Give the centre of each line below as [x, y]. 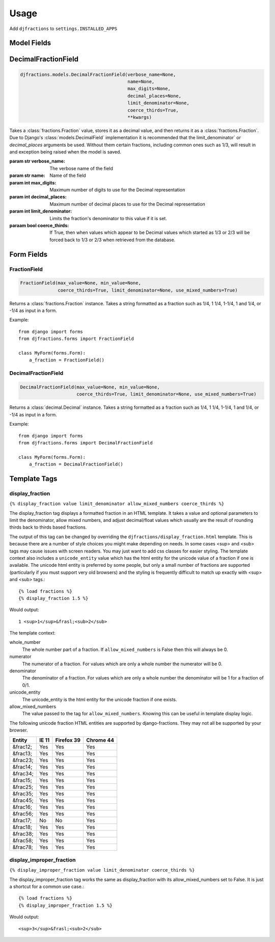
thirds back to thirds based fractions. [48, 527]
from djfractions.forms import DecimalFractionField [86, 443]
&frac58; [23, 840]
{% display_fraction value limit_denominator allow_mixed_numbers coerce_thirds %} [117, 504]
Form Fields [29, 254]
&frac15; [22, 780]
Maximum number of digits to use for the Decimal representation [117, 190]
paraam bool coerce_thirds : [39, 225]
